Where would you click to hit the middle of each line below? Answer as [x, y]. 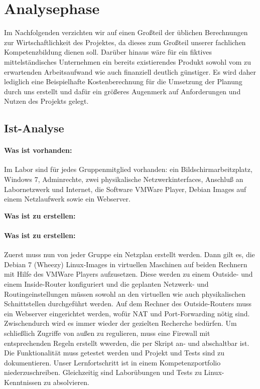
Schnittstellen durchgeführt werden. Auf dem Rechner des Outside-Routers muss [128, 304]
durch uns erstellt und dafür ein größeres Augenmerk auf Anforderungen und [122, 91]
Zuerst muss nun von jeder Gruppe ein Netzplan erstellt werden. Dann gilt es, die [129, 254]
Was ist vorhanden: [38, 150]
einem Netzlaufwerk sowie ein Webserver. [67, 199]
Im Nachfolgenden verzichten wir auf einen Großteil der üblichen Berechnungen [126, 32]
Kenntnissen [23, 382]
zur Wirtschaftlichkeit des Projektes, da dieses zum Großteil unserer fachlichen [125, 42]
